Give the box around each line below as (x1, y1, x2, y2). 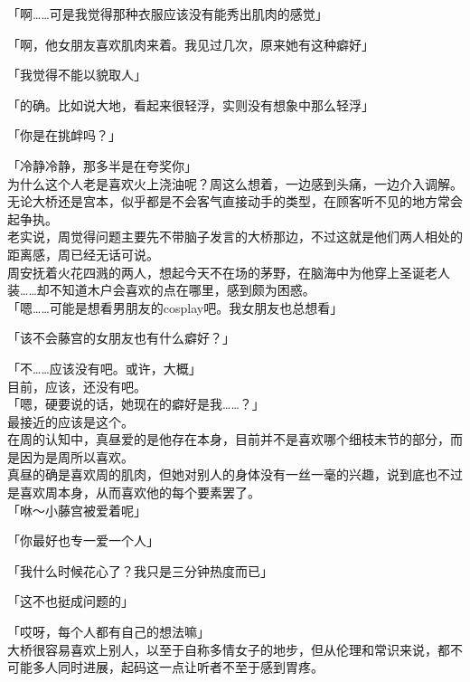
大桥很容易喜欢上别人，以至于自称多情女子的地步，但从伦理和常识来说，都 (7, 639, 450, 658)
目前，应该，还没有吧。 (7, 376, 146, 395)
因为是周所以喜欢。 (19, 447, 134, 466)
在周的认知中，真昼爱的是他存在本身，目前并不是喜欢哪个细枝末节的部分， (7, 430, 450, 449)
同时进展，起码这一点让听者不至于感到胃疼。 (57, 658, 324, 677)
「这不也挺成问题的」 (7, 592, 134, 611)
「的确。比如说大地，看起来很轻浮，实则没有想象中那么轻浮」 (7, 95, 374, 114)
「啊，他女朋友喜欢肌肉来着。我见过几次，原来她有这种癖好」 (7, 34, 374, 53)
